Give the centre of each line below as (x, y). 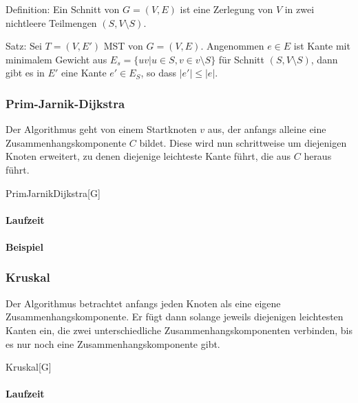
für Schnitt (241, 59)
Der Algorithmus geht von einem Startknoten (101, 129)
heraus (318, 156)
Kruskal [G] (29, 367)
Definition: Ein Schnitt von (63, 9)
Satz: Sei (24, 46)
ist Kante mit (322, 46)
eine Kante (84, 73)
